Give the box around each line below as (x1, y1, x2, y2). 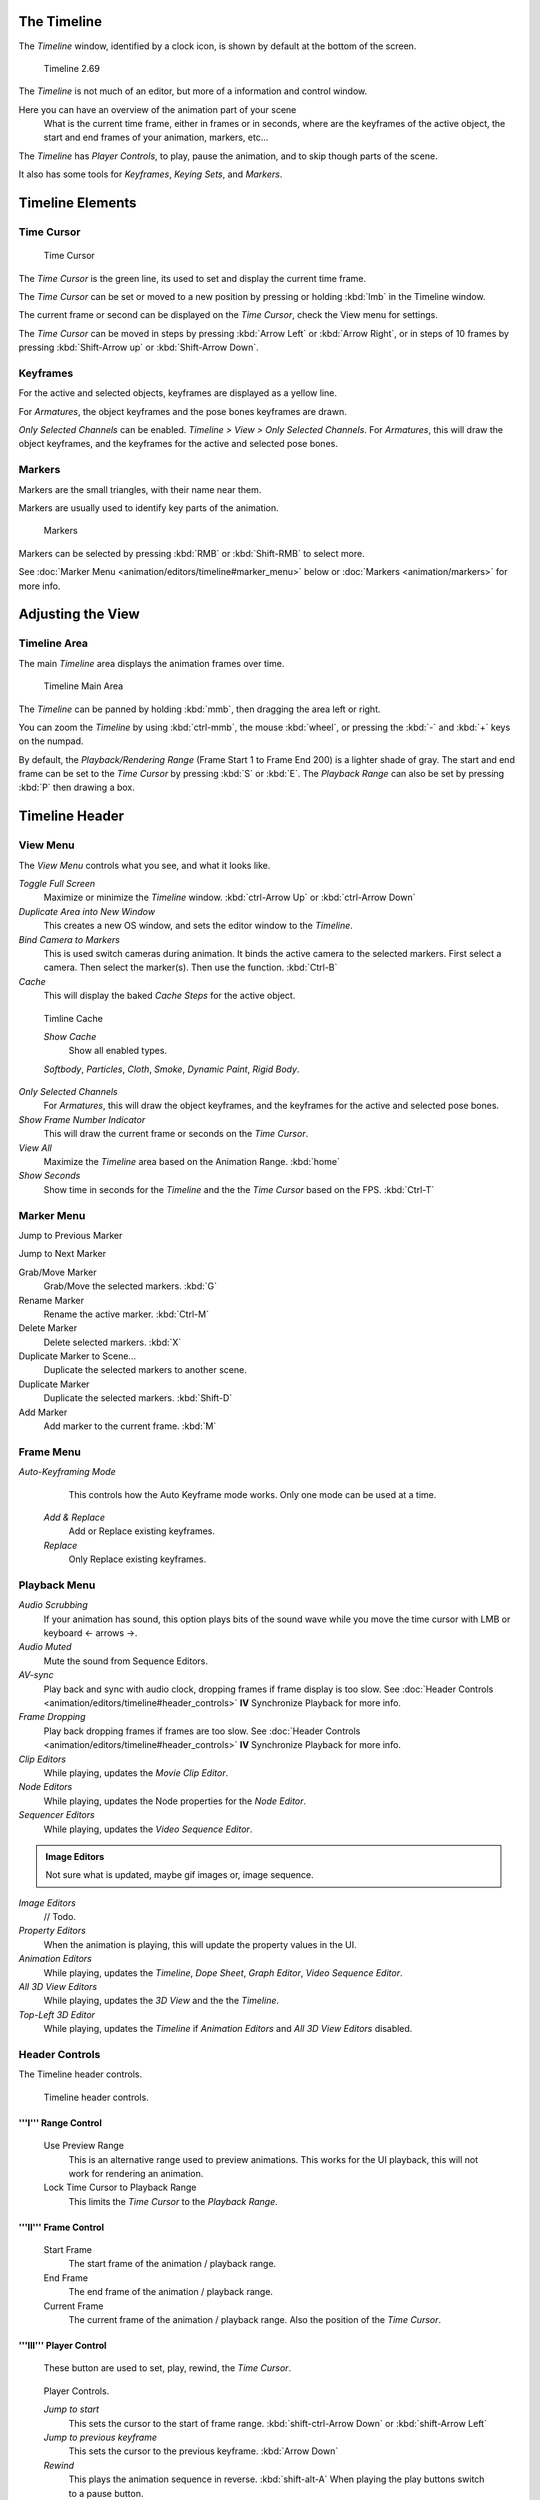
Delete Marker (18, 1322, 78, 1334)
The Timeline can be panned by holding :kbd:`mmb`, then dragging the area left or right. (18, 703, 381, 715)
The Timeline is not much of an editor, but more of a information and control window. (18, 85, 368, 97)
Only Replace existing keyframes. (68, 1553, 207, 1565)
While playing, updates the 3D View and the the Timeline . (43, 1995, 280, 2007)
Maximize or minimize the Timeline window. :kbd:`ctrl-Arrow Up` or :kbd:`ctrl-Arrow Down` (43, 891, 416, 904)
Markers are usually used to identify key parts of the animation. (18, 502, 279, 514)
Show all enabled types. (68, 1045, 168, 1057)
